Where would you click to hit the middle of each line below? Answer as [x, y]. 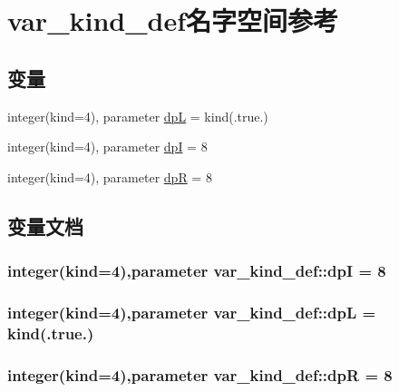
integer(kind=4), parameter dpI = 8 [107, 147]
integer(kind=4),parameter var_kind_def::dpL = [192, 312]
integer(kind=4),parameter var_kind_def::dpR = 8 [200, 374]
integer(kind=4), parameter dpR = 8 [110, 176]
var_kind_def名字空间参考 [173, 20]
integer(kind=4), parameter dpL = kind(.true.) [138, 116]
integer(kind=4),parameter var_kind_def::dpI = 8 [197, 271]
